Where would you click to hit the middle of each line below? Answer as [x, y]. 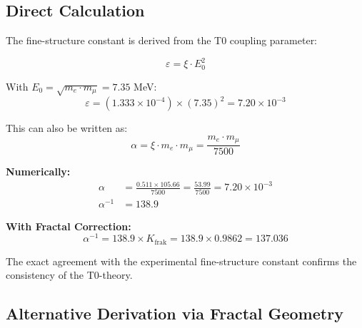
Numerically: [38, 171]
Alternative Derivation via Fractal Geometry [175, 313]
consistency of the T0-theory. [69, 275]
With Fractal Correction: [69, 226]
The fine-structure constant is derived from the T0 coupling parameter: [162, 40]
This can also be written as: [67, 128]
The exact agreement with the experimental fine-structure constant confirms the [181, 261]
